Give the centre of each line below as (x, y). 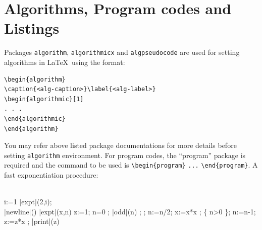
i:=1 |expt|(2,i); (28, 202)
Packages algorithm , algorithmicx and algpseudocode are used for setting (122, 52)
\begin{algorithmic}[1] (44, 99)
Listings (32, 28)
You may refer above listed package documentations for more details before (120, 145)
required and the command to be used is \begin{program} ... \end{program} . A (131, 165)
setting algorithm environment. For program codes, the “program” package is (125, 155)
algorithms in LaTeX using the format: (65, 62)
